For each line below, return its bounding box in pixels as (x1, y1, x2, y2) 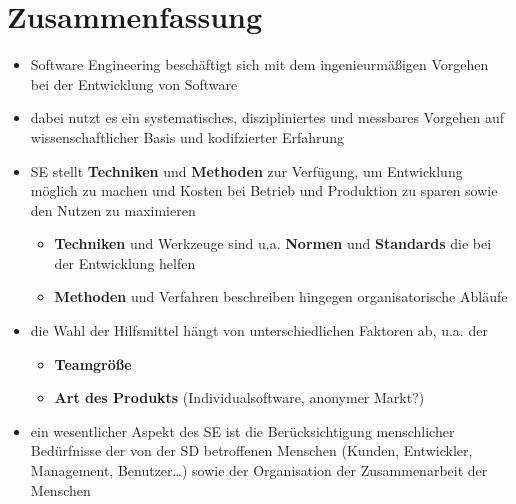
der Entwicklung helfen (54, 252, 196, 273)
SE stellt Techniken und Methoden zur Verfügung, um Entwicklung (30, 160, 463, 181)
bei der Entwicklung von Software (30, 73, 238, 94)
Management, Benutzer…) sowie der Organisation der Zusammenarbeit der (30, 460, 488, 481)
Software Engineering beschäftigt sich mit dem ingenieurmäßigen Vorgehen (30, 54, 489, 75)
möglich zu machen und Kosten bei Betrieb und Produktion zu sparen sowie (30, 180, 498, 201)
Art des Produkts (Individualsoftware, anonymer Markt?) (54, 387, 425, 408)
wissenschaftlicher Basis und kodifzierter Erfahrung (30, 126, 345, 147)
